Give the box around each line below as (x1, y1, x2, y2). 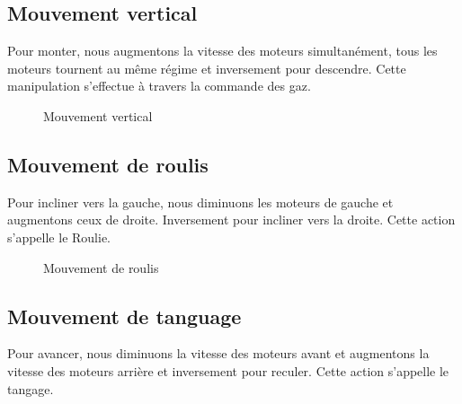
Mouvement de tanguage (7, 302, 242, 329)
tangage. (7, 379, 54, 398)
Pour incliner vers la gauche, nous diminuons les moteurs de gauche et (7, 192, 394, 211)
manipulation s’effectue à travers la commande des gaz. (7, 76, 311, 95)
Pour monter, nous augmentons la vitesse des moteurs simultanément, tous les (7, 41, 438, 60)
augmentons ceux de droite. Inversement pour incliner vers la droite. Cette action (7, 210, 456, 229)
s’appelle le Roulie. (7, 227, 111, 246)
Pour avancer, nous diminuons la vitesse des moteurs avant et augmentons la (7, 344, 430, 363)
